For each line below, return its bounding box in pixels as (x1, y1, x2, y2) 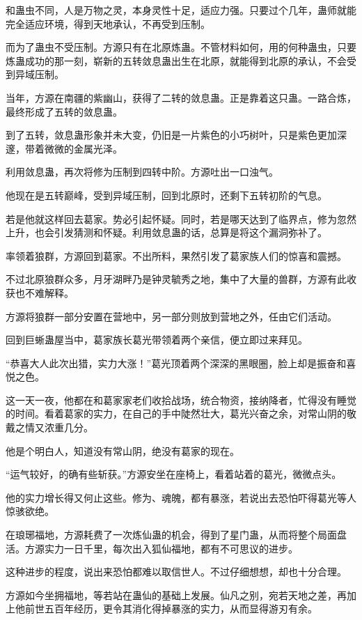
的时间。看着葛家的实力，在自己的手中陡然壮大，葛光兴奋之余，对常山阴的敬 (6, 406, 356, 421)
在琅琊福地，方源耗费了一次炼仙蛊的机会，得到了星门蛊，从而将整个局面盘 (6, 527, 347, 542)
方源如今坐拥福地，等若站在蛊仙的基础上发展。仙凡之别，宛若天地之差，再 (6, 587, 347, 602)
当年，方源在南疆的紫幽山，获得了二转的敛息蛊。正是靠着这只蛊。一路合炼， (6, 90, 356, 104)
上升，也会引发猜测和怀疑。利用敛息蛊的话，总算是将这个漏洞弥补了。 (6, 225, 327, 240)
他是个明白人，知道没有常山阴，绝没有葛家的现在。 (6, 443, 239, 458)
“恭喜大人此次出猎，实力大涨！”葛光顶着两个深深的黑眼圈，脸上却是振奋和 (6, 355, 347, 370)
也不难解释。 (15, 285, 74, 300)
